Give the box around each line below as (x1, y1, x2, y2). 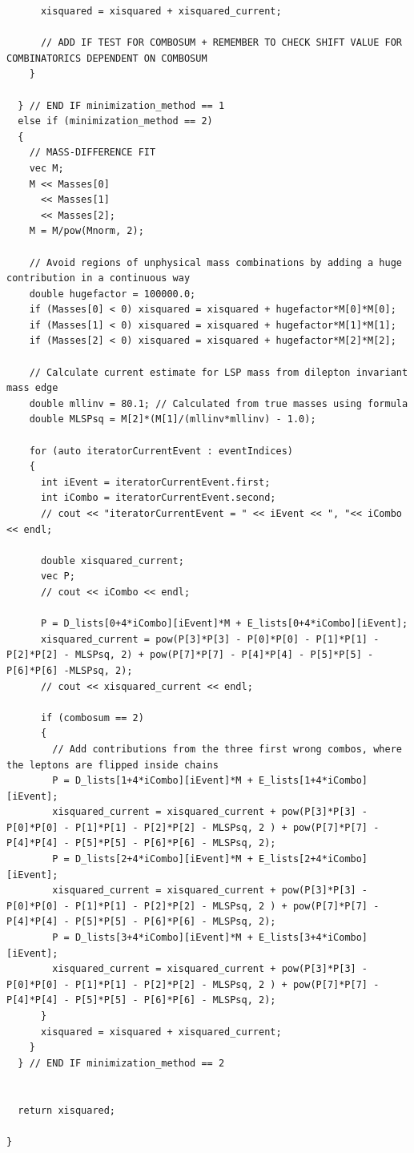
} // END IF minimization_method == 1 (18, 99, 225, 111)
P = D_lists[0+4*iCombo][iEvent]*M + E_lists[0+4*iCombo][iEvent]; (40, 618, 408, 630)
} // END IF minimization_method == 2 (18, 1057, 225, 1069)
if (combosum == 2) (40, 712, 144, 724)
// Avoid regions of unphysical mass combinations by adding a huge (29, 256, 402, 268)
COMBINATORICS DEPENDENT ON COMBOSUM (6, 52, 207, 64)
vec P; (40, 570, 75, 583)
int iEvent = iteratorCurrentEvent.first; (40, 476, 271, 488)
